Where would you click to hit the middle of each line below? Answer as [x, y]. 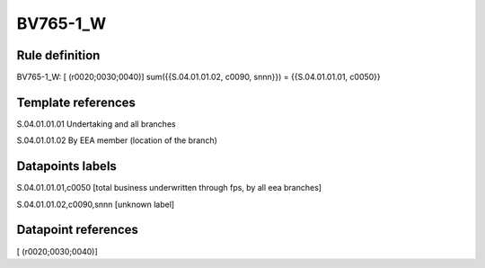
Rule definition [58, 55]
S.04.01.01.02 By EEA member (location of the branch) [117, 140]
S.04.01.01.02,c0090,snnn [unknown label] [96, 204]
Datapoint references [78, 230]
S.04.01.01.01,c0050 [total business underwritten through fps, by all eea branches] [169, 188]
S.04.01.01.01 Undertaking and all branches [96, 124]
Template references [76, 102]
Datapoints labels [66, 166]
